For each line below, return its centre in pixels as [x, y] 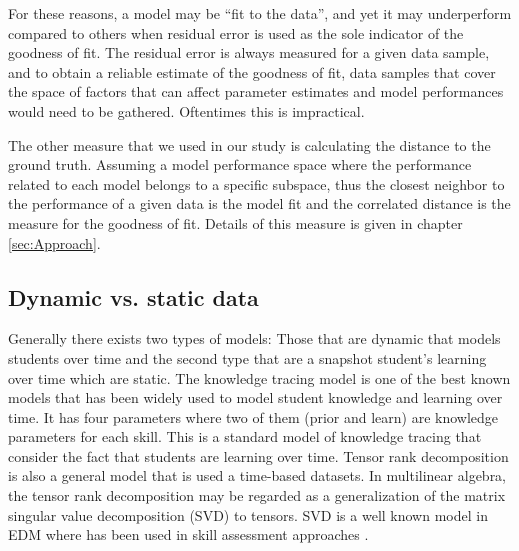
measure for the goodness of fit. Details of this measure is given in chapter [235, 222]
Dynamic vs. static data [133, 296]
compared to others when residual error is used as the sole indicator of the [236, 32]
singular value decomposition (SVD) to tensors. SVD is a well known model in [248, 514]
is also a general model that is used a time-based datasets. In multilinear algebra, [257, 475]
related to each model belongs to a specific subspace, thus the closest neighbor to [256, 183]
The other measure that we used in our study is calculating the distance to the [249, 144]
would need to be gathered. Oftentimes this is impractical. [186, 110]
